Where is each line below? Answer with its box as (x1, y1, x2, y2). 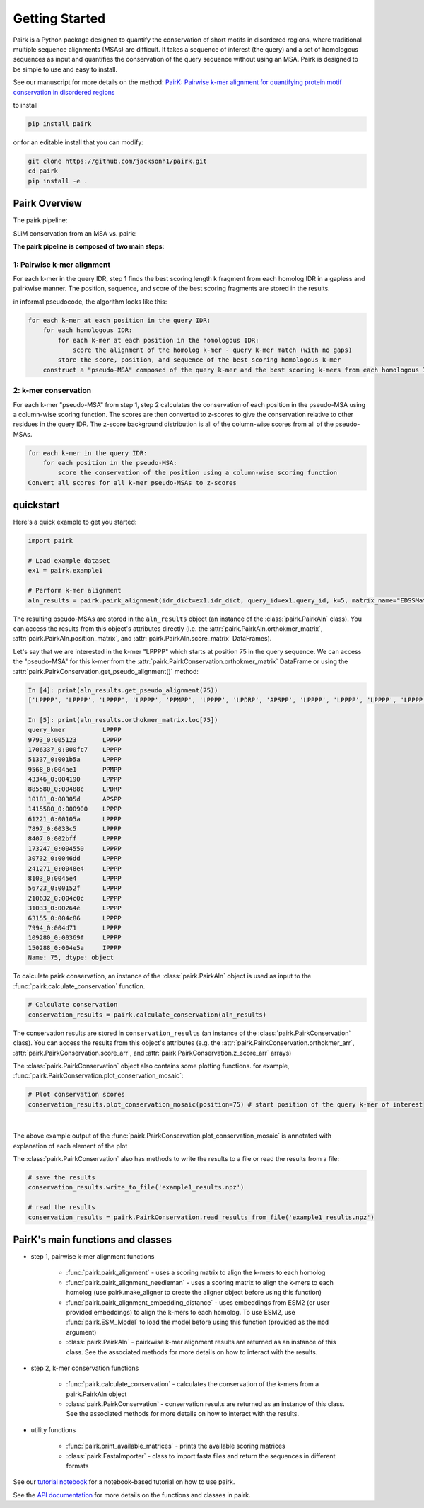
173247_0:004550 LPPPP (28, 845, 122, 852)
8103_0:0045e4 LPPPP (28, 874, 122, 882)
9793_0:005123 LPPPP (28, 736, 122, 743)
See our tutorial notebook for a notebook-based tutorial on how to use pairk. (13, 1478, 235, 1486)
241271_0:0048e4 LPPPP (28, 864, 122, 872)
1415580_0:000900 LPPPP (28, 805, 122, 813)
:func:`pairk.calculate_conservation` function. (13, 981, 146, 990)
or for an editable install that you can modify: (13, 138, 144, 147)
